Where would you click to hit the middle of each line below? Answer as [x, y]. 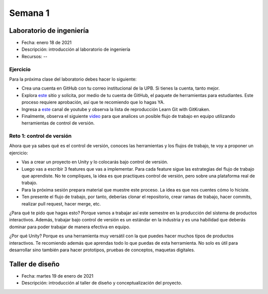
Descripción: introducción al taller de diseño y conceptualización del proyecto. [102, 283]
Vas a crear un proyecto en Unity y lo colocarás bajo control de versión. [95, 162]
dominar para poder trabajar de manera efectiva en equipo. [70, 227]
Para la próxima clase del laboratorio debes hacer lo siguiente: [73, 79]
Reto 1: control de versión [40, 136]
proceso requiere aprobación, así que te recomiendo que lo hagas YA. [93, 102]
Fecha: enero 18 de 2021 [47, 43]
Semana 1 [29, 13]
